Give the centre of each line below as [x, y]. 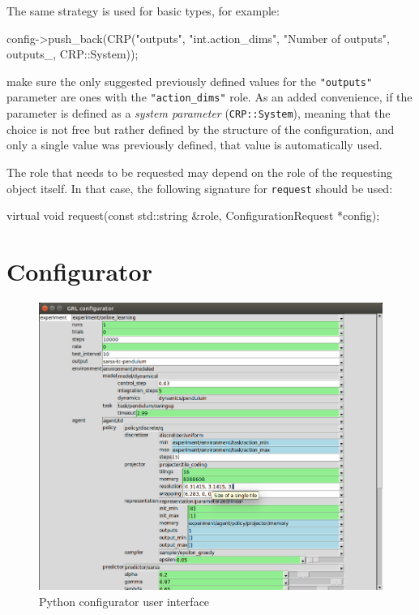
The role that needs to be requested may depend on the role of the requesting [199, 172]
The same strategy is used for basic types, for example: [143, 11]
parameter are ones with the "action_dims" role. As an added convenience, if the [209, 97]
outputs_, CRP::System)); [73, 54]
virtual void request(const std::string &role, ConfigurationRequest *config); [193, 215]
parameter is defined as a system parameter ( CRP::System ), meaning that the [199, 113]
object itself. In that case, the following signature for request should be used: [200, 188]
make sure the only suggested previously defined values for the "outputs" [190, 81]
